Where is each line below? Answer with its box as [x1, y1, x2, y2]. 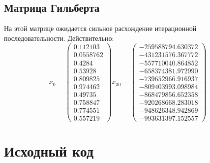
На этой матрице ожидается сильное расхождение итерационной [4, 23, 197, 33]
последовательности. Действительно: [4, 33, 114, 43]
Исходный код [4, 140, 94, 161]
